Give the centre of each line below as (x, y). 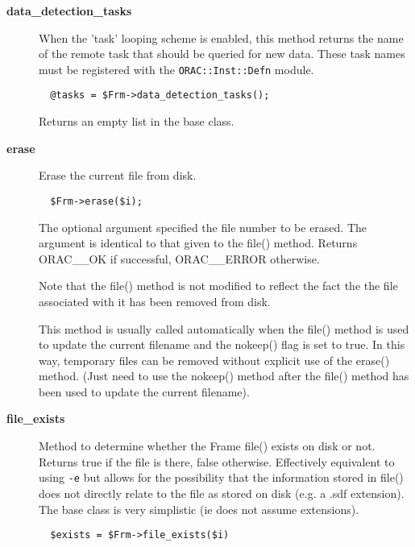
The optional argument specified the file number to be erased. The (203, 227)
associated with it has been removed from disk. (155, 301)
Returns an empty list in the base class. (137, 121)
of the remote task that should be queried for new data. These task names (222, 54)
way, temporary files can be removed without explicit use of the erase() (214, 360)
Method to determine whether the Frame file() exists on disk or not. (207, 446)
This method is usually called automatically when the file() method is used (224, 328)
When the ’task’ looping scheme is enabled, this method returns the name (221, 37)
